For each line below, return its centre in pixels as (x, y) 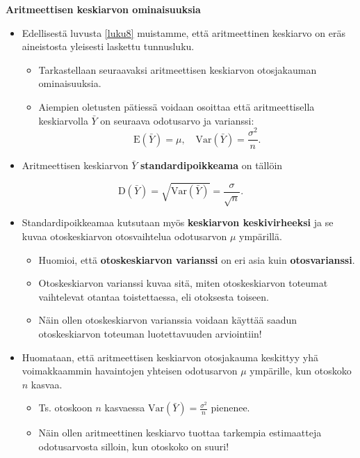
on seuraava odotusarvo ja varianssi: (177, 120)
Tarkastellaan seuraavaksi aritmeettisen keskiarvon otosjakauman (178, 69)
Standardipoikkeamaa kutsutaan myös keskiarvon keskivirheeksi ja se (178, 222)
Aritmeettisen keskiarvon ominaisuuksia (103, 9)
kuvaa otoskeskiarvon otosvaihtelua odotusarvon (124, 236)
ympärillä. (260, 236)
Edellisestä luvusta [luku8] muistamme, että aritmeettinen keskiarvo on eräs (183, 32)
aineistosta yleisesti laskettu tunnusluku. (108, 46)
